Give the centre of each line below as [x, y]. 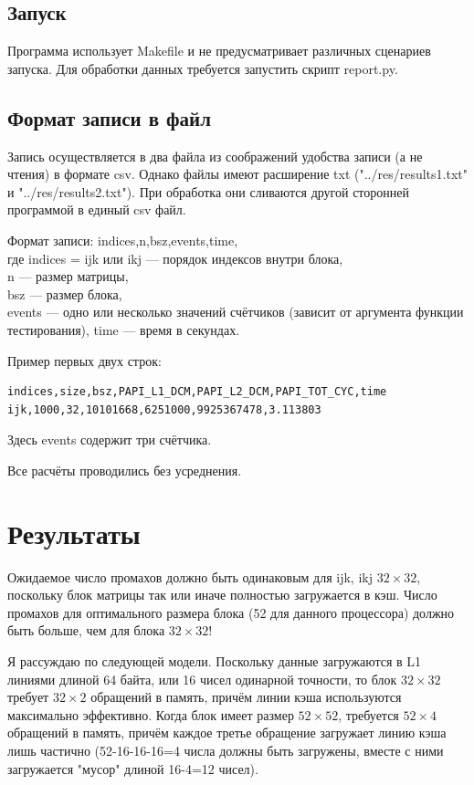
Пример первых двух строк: [84, 360]
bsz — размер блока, [65, 293]
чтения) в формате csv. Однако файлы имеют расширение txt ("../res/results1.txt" [237, 174]
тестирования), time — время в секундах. [124, 329]
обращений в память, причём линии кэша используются [246, 697]
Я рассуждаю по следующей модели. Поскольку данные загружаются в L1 [215, 661]
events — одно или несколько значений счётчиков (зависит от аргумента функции [236, 312]
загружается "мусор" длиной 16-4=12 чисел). [133, 768]
